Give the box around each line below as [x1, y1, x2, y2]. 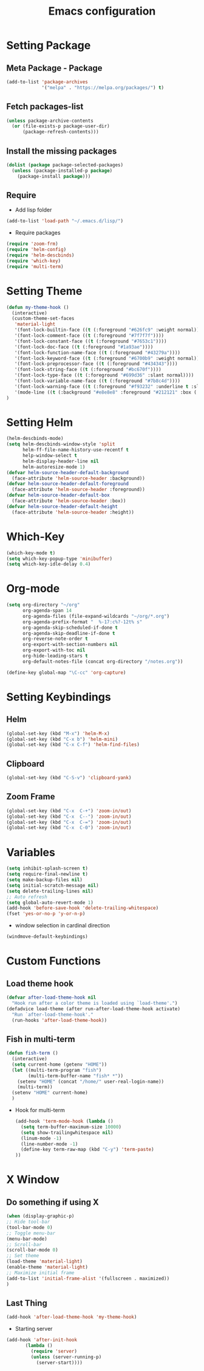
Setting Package [6, 38, 91, 52]
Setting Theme [6, 284, 83, 298]
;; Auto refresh [6, 894, 47, 900]
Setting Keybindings [6, 690, 111, 704]
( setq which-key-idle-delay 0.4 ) [6, 561, 91, 567]
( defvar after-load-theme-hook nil [6, 994, 97, 1001]
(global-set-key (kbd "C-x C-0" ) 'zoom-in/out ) [6, 824, 132, 831]
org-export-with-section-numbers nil [22, 642, 118, 648]
